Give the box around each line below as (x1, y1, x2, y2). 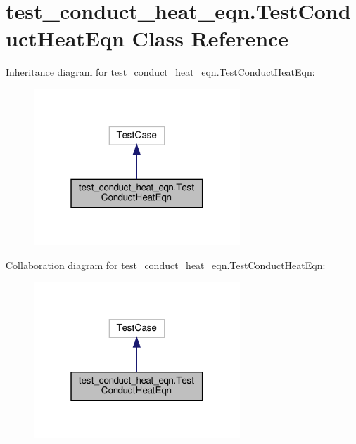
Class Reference (132, 24, 289, 53)
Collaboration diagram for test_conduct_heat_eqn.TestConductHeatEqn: (6, 257, 326, 272)
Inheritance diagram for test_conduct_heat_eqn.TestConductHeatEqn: (6, 65, 315, 79)
